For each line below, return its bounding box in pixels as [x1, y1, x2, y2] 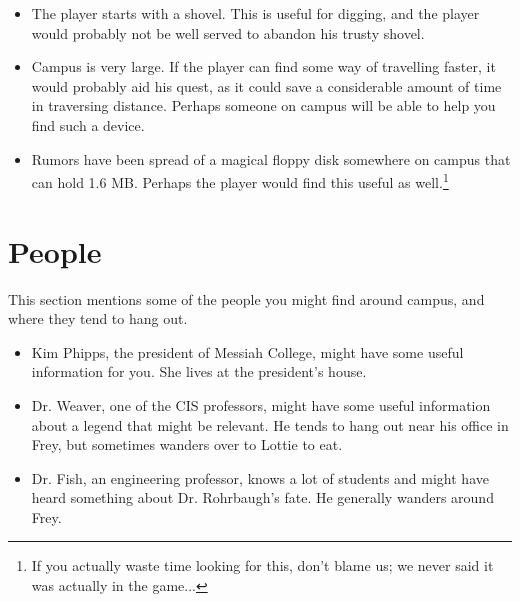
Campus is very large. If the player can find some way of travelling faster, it [31, 56, 496, 77]
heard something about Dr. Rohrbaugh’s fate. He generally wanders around [31, 487, 494, 508]
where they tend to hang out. [8, 308, 188, 329]
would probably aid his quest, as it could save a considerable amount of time [31, 75, 502, 96]
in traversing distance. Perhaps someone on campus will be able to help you [31, 95, 496, 116]
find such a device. [31, 114, 145, 135]
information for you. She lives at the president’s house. [31, 361, 367, 382]
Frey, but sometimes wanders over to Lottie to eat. [31, 434, 343, 455]
